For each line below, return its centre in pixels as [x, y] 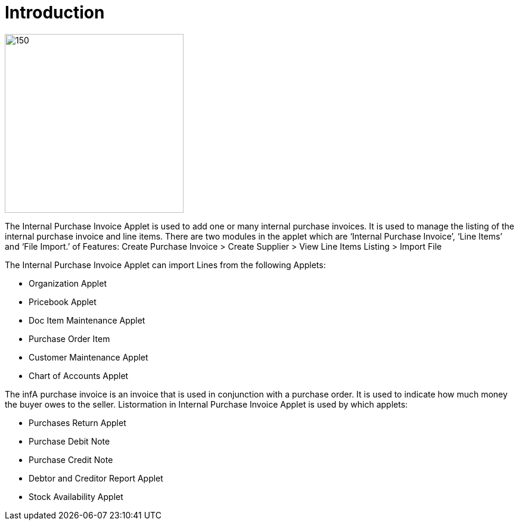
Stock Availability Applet [76, 496]
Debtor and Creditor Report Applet [96, 478]
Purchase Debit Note [69, 441]
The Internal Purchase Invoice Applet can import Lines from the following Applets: [165, 265]
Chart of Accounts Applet [79, 375]
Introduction [55, 13]
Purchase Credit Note [71, 459]
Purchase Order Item [69, 338]
